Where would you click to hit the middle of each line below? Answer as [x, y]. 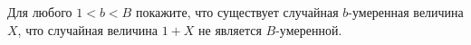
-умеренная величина [406, 12]
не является [230, 29]
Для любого [40, 12]
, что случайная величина [87, 29]
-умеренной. [309, 29]
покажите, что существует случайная [237, 12]
